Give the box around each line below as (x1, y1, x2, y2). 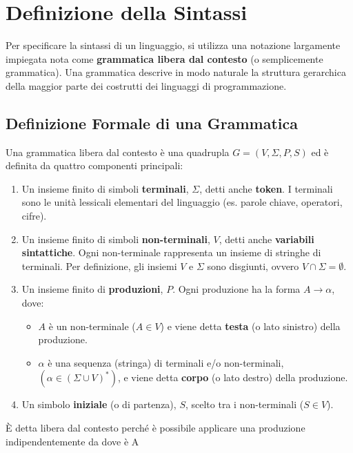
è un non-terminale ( (48, 318, 136, 333)
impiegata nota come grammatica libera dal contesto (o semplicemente (6, 51, 323, 66)
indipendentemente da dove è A (6, 434, 139, 448)
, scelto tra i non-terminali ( (185, 397, 304, 412)
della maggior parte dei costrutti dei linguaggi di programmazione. (6, 78, 287, 93)
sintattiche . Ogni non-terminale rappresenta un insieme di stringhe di (21, 245, 321, 260)
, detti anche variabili (219, 231, 314, 246)
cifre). (21, 209, 47, 223)
